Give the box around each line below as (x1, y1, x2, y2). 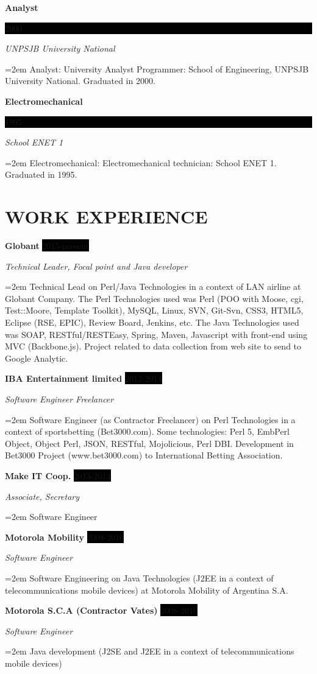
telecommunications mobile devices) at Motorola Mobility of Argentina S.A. (5, 583, 288, 596)
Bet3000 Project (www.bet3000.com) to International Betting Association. (5, 449, 283, 462)
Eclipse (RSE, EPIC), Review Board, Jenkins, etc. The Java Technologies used (5, 316, 299, 329)
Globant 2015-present (5, 239, 90, 252)
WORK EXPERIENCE (5, 204, 208, 229)
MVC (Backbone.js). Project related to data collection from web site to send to (5, 340, 302, 353)
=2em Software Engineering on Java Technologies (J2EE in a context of (5, 571, 274, 584)
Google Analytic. (5, 351, 68, 364)
